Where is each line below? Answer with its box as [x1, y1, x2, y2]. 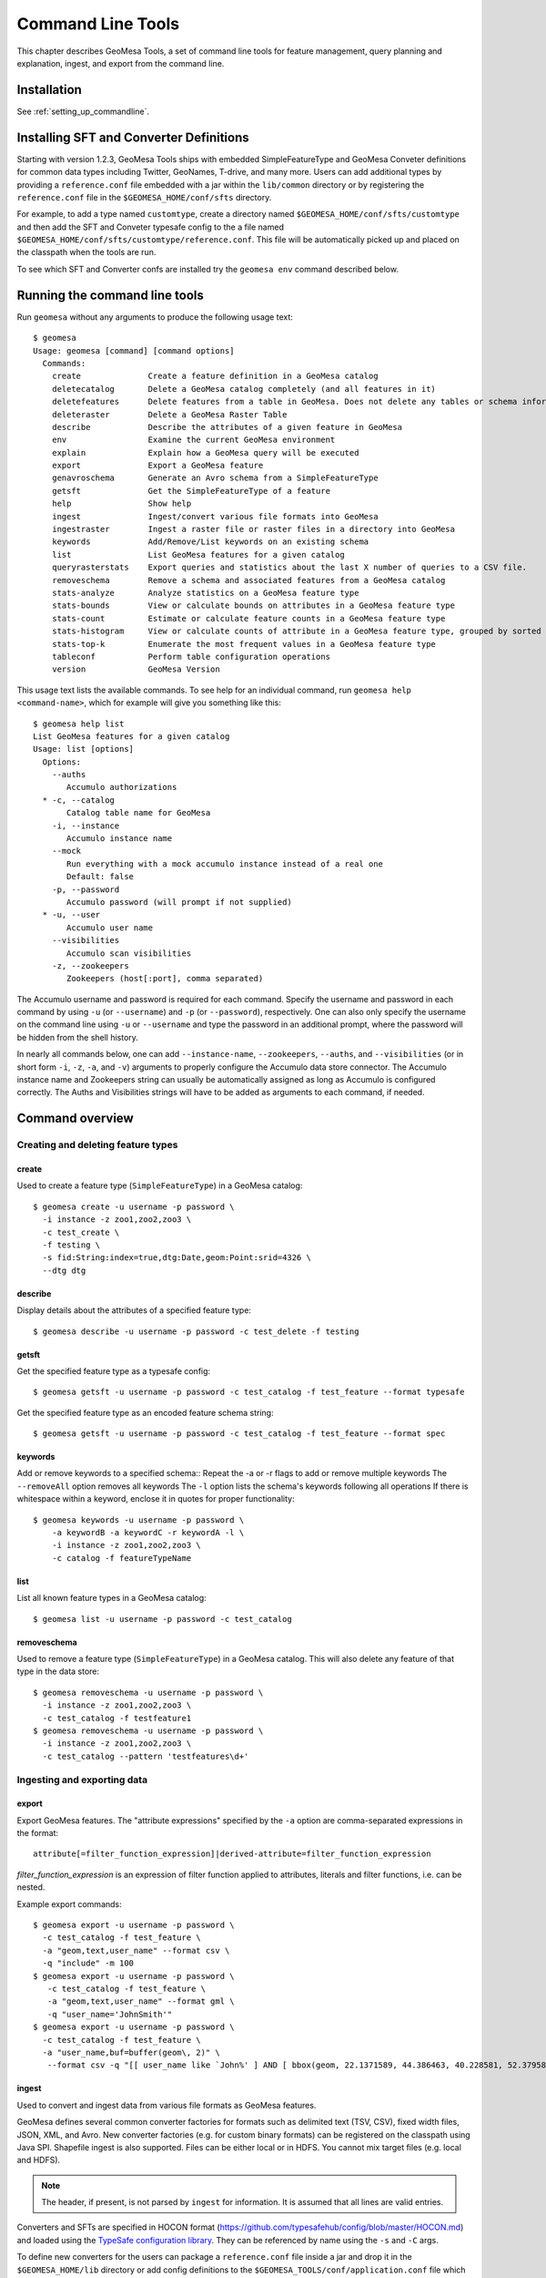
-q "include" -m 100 [42, 1958, 135, 1968]
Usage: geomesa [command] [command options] [33, 345, 236, 355]
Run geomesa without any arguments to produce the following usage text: [16, 311, 293, 323]
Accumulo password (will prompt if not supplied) [66, 897, 293, 907]
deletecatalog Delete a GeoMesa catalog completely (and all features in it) [51, 384, 437, 394]
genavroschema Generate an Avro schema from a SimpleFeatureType [51, 473, 379, 483]
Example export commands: [16, 1898, 122, 1909]
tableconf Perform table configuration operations [51, 652, 331, 662]
